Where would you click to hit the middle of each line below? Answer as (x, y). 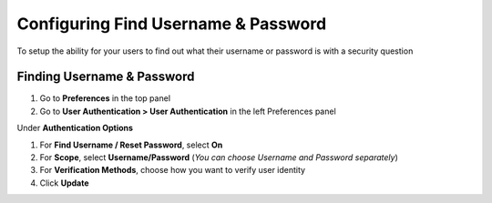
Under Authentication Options (75, 128)
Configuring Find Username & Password (172, 24)
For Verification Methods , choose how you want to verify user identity (172, 170)
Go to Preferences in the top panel (105, 98)
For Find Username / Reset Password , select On (131, 145)
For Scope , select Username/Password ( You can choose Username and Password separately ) (219, 157)
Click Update (64, 183)
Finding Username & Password (106, 77)
